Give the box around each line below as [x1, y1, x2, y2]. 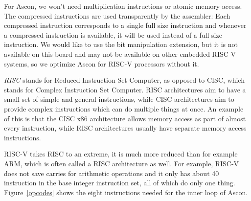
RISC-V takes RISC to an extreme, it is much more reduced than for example [4, 149, 238, 159]
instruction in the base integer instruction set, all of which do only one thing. [4, 178, 235, 188]
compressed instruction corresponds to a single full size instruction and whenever [4, 20, 247, 30]
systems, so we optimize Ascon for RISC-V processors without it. [4, 58, 199, 68]
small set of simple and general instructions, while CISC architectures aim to [4, 94, 234, 104]
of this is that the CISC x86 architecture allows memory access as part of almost [4, 113, 246, 123]
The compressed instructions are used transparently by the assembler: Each [4, 10, 230, 21]
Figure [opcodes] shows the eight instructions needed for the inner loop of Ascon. [4, 187, 248, 197]
